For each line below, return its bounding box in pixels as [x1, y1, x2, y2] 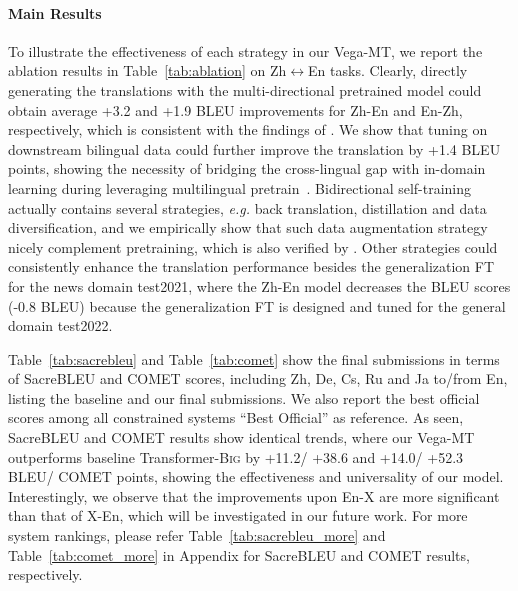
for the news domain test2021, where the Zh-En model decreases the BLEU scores [8, 275, 511, 296]
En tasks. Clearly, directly [308, 60, 468, 81]
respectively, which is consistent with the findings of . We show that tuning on [8, 119, 488, 140]
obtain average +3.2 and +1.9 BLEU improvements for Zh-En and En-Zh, [8, 99, 463, 120]
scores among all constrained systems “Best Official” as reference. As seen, [8, 407, 464, 428]
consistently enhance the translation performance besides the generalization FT [8, 256, 495, 277]
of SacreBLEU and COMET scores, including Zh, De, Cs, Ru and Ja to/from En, [8, 368, 508, 389]
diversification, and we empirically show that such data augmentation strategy [8, 217, 488, 238]
